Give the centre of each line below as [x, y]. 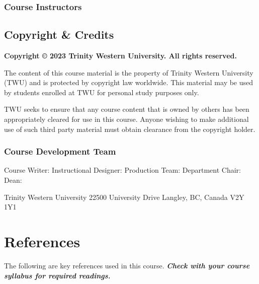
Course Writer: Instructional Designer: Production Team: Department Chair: [122, 170]
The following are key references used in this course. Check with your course [127, 265]
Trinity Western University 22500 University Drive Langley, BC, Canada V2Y [124, 197]
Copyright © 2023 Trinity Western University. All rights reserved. [120, 56]
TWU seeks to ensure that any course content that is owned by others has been [127, 109]
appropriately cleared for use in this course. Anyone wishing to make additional [126, 119]
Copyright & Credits [59, 34]
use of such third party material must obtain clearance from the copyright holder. [130, 129]
